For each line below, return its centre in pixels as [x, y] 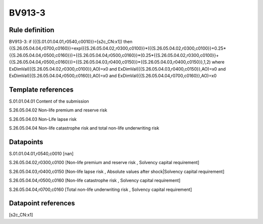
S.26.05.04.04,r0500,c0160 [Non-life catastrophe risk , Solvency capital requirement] [95, 181]
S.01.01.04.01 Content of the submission [49, 101]
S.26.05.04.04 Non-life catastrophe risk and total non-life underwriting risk [84, 128]
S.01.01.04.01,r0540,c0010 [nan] [41, 154]
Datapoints [26, 142]
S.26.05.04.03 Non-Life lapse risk [43, 119]
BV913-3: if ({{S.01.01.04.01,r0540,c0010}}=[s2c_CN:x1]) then [71, 42]
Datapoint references [42, 203]
